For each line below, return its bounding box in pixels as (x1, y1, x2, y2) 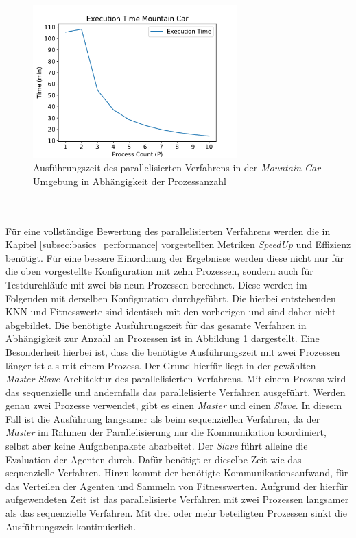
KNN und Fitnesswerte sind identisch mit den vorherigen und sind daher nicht (5, 304, 336, 319)
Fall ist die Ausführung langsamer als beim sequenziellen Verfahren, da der (5, 411, 320, 426)
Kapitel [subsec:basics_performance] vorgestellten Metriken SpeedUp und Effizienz (5, 237, 351, 252)
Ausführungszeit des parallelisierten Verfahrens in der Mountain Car (33, 160, 321, 175)
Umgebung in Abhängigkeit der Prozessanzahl (33, 173, 227, 188)
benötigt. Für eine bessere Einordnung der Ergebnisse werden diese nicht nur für (5, 250, 344, 265)
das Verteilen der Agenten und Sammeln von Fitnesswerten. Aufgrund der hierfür (5, 478, 348, 493)
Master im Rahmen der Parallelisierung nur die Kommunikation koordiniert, (5, 425, 327, 439)
